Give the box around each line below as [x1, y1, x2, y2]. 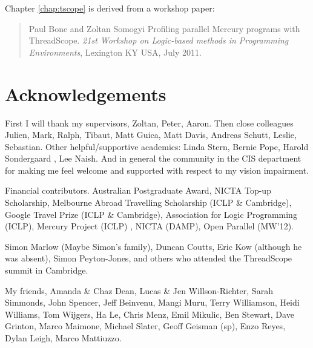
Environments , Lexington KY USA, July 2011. [28, 45, 202, 58]
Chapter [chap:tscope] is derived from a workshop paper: [5, 2, 215, 14]
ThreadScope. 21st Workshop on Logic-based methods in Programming [28, 34, 289, 47]
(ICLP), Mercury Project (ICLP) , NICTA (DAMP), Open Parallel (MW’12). [5, 220, 294, 232]
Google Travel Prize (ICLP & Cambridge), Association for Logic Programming [5, 208, 297, 220]
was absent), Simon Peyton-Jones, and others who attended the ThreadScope [5, 252, 292, 264]
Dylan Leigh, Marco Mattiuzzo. [5, 332, 122, 344]
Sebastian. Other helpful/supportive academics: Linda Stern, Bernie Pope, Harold [5, 140, 309, 153]
